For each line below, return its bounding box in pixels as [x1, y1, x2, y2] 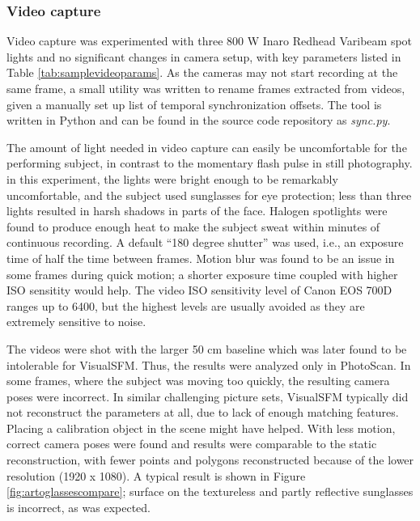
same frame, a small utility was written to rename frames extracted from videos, [6, 80, 405, 96]
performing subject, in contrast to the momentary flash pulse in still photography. [6, 155, 413, 172]
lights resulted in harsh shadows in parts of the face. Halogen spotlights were [6, 202, 388, 219]
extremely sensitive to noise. [6, 313, 146, 330]
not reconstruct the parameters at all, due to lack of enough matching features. [6, 404, 399, 421]
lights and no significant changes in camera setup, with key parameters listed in [6, 48, 401, 65]
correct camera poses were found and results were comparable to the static [6, 435, 377, 452]
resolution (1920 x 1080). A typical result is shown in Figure [6, 467, 306, 484]
